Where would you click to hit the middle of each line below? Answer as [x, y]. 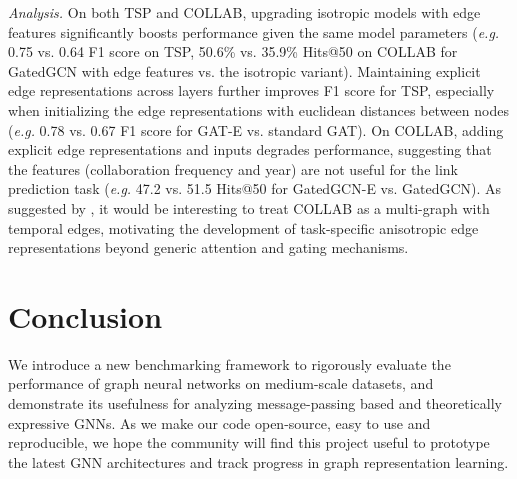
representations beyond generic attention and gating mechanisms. [208, 247]
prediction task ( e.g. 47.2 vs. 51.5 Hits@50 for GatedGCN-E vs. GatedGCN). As [255, 188]
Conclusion [85, 315]
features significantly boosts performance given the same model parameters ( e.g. [254, 31]
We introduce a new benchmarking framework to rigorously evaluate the [229, 363]
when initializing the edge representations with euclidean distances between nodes [258, 109]
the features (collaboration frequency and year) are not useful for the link [233, 168]
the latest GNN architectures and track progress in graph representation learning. [258, 461]
